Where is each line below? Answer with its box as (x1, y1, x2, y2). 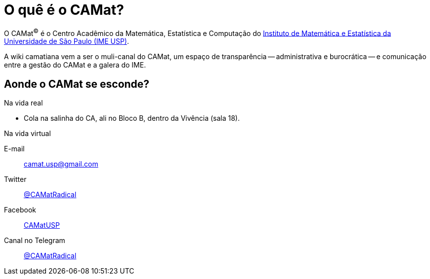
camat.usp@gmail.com (24, 160, 98, 169)
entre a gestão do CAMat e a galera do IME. (4, 61, 146, 70)
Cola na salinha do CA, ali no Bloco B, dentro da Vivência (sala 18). (24, 114, 240, 123)
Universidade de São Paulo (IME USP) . (4, 37, 129, 46)
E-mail (4, 144, 25, 153)
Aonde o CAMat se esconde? (4, 77, 150, 90)
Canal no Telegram (4, 236, 65, 245)
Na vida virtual (4, 129, 51, 138)
